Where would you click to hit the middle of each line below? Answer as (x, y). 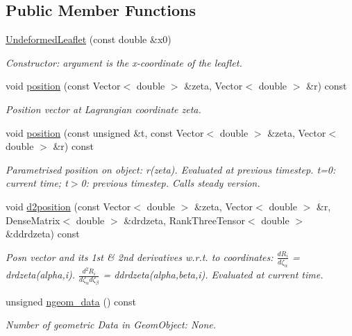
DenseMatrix (33, 220)
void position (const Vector (63, 86)
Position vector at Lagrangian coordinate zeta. (103, 109)
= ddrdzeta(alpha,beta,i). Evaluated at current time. (213, 275)
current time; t (37, 183)
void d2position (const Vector (68, 206)
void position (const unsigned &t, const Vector (105, 132)
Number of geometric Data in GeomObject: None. (111, 325)
